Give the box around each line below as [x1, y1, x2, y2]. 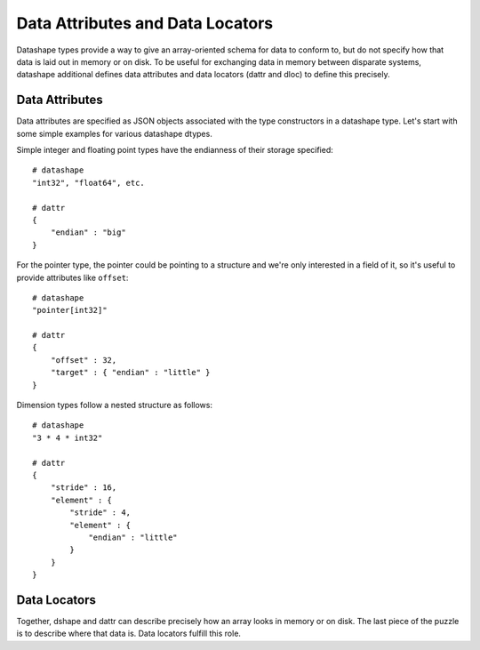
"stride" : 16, [50, 483, 117, 493]
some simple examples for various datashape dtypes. [16, 128, 212, 139]
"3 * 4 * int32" [32, 432, 103, 443]
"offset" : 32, [50, 355, 117, 365]
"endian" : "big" [50, 228, 126, 237]
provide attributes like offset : [16, 272, 129, 283]
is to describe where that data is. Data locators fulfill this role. [16, 628, 242, 639]
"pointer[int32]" [32, 305, 108, 316]
